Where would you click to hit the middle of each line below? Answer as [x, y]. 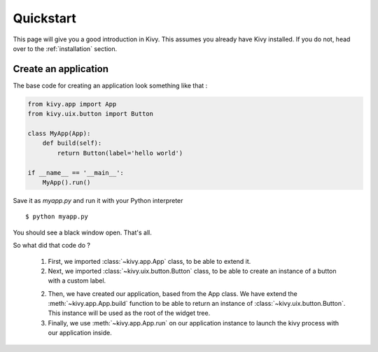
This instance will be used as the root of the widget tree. [129, 313]
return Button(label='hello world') [120, 153]
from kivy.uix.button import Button [91, 114]
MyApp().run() [66, 182]
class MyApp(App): [59, 133]
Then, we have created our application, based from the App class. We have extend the [173, 293]
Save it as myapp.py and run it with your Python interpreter [98, 200]
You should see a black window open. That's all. [82, 232]
